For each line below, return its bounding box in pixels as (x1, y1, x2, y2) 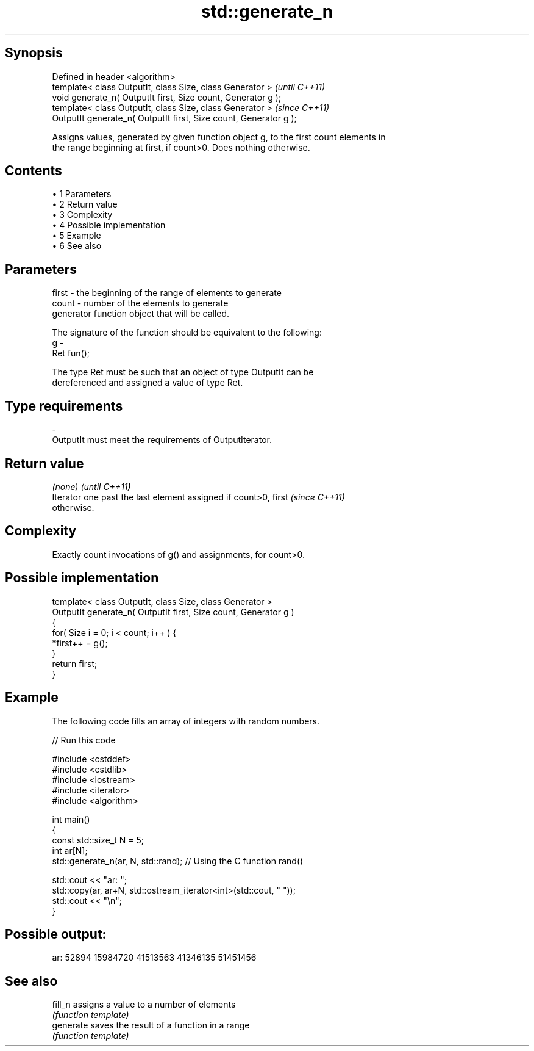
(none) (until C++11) (52, 481, 131, 492)
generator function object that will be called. (52, 308, 230, 319)
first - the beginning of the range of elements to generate (52, 287, 282, 298)
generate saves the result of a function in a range (52, 1020, 250, 1031)
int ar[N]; (52, 845, 88, 856)
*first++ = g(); (52, 637, 108, 648)
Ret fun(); (52, 348, 90, 359)
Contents (5, 163, 62, 179)
